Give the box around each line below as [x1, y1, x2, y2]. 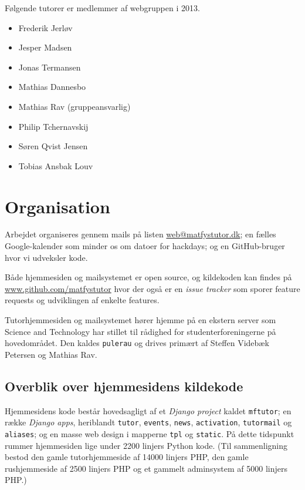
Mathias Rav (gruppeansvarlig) [18, 100, 131, 112]
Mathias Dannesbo [18, 80, 86, 93]
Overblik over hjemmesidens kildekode [5, 377, 243, 395]
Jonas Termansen [18, 61, 81, 73]
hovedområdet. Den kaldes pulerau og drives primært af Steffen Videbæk [5, 337, 269, 349]
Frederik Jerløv [18, 21, 73, 33]
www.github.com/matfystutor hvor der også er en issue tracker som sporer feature [5, 282, 300, 294]
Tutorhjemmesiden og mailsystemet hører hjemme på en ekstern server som [5, 314, 276, 326]
